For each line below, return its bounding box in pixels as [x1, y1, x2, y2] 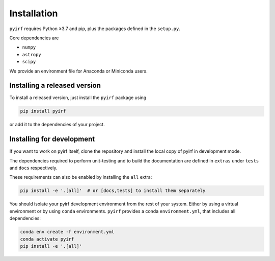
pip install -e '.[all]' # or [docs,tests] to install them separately [20, 188, 206, 194]
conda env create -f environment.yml [20, 229, 115, 235]
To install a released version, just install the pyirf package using [9, 94, 147, 101]
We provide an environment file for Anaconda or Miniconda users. [9, 68, 148, 74]
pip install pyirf [20, 108, 66, 114]
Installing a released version [9, 81, 101, 90]
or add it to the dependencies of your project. [9, 122, 105, 128]
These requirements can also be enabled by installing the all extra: [9, 174, 152, 180]
